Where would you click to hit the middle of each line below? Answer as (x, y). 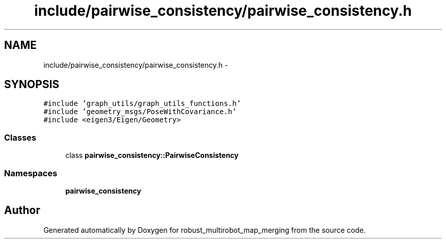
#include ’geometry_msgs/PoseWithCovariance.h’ (140, 112)
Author (22, 210)
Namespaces (31, 173)
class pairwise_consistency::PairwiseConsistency (152, 155)
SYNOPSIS (32, 85)
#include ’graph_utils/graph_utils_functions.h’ (142, 104)
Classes (20, 137)
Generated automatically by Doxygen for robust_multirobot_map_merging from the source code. (205, 230)
